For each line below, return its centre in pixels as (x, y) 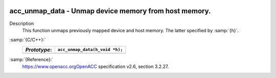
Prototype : (39, 49)
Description (22, 23)
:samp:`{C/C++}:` (28, 40)
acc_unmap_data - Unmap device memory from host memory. (110, 11)
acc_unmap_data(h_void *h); (90, 50)
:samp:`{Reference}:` (31, 59)
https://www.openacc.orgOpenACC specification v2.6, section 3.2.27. (96, 67)
